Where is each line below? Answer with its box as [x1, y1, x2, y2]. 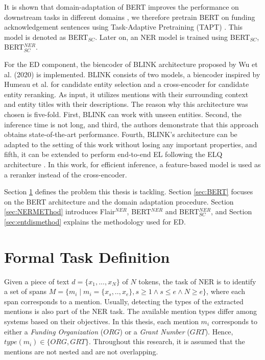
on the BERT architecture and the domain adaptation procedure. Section [4, 196, 234, 207]
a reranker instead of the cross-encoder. [4, 169, 127, 179]
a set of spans [4, 286, 47, 297]
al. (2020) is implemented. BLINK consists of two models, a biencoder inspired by [4, 69, 260, 79]
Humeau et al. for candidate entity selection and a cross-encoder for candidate [4, 79, 249, 89]
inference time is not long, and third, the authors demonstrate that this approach [4, 119, 259, 129]
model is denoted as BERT [4, 31, 88, 42]
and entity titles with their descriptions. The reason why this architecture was [4, 99, 248, 109]
